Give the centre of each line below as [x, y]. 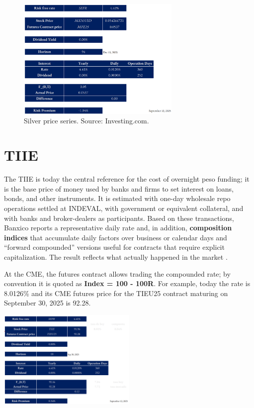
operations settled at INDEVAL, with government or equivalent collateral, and [124, 208]
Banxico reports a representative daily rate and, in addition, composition [118, 228]
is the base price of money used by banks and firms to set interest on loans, [119, 188]
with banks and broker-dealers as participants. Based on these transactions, [119, 218]
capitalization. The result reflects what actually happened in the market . [116, 256]
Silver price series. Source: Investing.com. [86, 121]
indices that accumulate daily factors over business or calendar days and [116, 237]
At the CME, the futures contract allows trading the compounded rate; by [117, 273]
